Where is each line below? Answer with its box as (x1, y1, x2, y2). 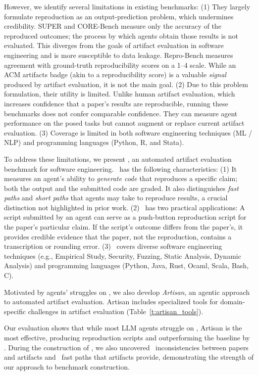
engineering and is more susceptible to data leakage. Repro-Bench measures (4, 49, 233, 60)
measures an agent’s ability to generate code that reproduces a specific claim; (4, 173, 238, 184)
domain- (220, 296, 245, 307)
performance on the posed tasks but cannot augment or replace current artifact (4, 118, 245, 128)
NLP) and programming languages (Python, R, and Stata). (4, 137, 184, 147)
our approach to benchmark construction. (4, 361, 130, 372)
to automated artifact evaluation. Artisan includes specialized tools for (4, 296, 218, 307)
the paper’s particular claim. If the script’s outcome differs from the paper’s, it (4, 222, 243, 232)
